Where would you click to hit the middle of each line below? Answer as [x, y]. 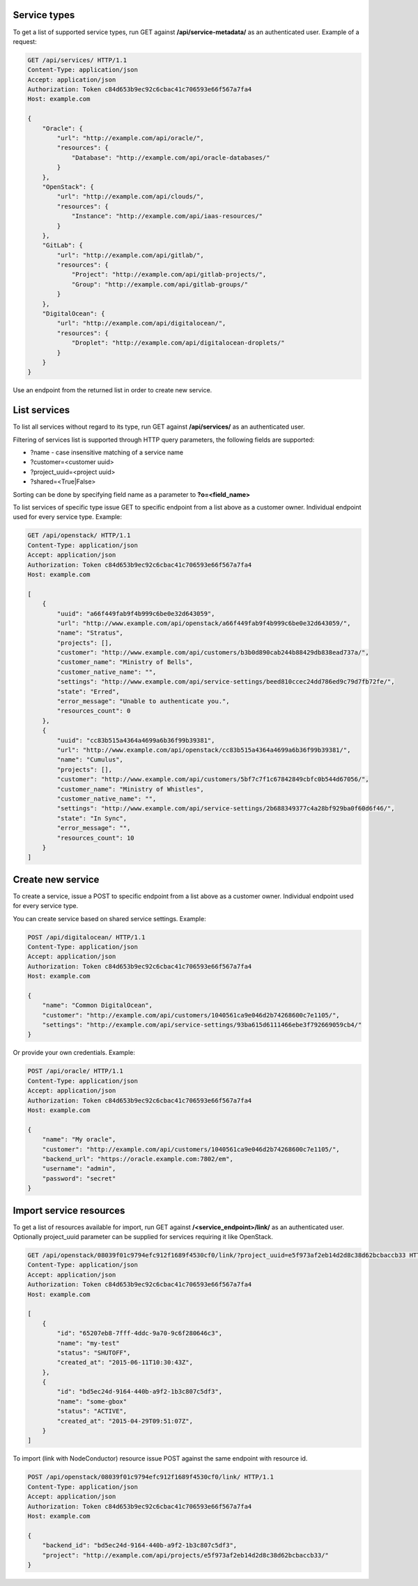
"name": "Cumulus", [90, 760]
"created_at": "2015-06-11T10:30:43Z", [125, 1363]
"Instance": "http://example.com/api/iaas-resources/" [167, 216]
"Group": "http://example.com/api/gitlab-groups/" [160, 284]
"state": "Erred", [88, 691]
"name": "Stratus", [90, 633]
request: [25, 41]
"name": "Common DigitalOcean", [98, 1006]
